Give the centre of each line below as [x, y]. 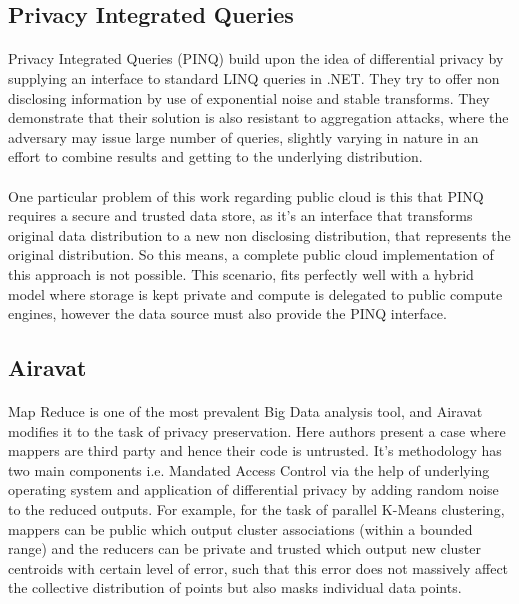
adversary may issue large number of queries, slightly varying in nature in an [243, 136]
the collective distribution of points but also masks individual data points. [235, 587]
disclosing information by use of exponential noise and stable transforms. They [249, 97]
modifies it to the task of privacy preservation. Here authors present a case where [257, 430]
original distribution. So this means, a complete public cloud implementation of [251, 254]
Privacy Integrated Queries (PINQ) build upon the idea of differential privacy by [256, 58]
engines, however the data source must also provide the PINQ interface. [227, 313]
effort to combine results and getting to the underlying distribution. [215, 156]
